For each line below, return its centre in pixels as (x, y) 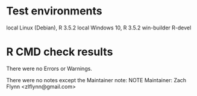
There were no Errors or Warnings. (49, 68)
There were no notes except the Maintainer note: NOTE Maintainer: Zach (96, 80)
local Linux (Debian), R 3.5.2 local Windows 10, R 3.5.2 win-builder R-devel (99, 28)
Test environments (54, 11)
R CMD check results (60, 52)
